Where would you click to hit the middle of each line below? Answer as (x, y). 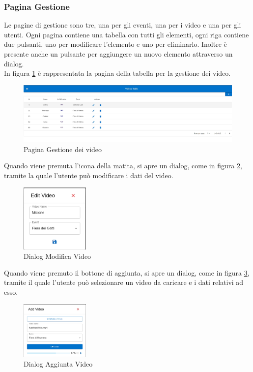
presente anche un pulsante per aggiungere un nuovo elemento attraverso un (118, 54)
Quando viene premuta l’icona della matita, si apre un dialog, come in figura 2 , (123, 166)
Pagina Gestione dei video (63, 149)
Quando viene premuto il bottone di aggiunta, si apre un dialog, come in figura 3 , (127, 272)
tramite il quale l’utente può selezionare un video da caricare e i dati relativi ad (124, 282)
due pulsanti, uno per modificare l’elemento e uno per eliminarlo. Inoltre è (115, 44)
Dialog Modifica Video (57, 256)
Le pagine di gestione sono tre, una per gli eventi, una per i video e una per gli (123, 25)
